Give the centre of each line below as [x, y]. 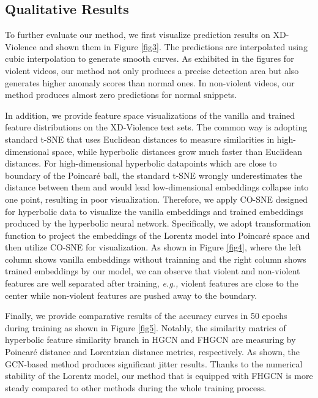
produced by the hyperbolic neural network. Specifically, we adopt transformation [158, 223]
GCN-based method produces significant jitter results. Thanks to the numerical [154, 363]
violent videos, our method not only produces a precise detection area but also [152, 70]
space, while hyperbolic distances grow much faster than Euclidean [177, 151]
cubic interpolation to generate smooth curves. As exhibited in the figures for [150, 58]
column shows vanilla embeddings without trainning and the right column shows [156, 259]
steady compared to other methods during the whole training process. [136, 387]
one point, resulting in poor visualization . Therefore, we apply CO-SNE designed [156, 199]
